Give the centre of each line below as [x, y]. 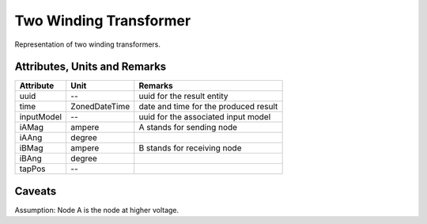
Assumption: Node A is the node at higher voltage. [97, 210]
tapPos [32, 169]
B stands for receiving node [190, 148]
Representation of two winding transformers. [88, 44]
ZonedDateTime [100, 107]
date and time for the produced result [208, 107]
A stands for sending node [188, 127]
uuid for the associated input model [205, 117]
